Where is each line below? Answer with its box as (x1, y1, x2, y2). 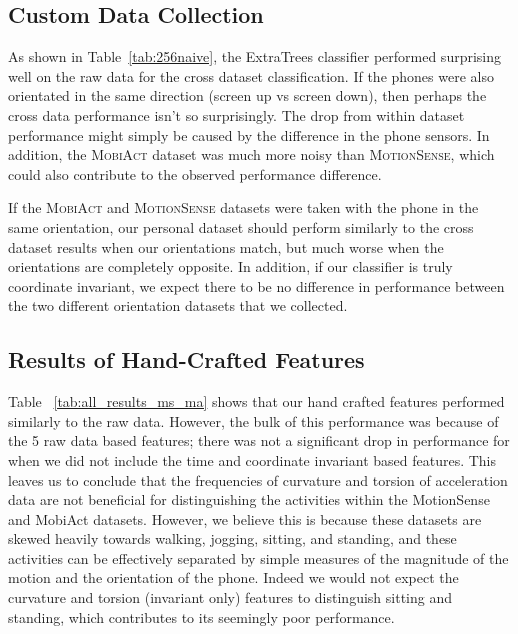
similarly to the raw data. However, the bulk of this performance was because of (8, 410, 499, 431)
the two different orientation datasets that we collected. (8, 295, 348, 316)
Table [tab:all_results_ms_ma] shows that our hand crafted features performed (8, 391, 505, 412)
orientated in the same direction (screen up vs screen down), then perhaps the (8, 85, 487, 106)
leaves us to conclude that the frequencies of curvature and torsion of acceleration (8, 469, 508, 490)
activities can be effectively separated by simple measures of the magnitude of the (8, 547, 509, 568)
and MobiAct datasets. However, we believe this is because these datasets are (8, 508, 482, 529)
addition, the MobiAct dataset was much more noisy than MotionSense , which (8, 144, 495, 165)
